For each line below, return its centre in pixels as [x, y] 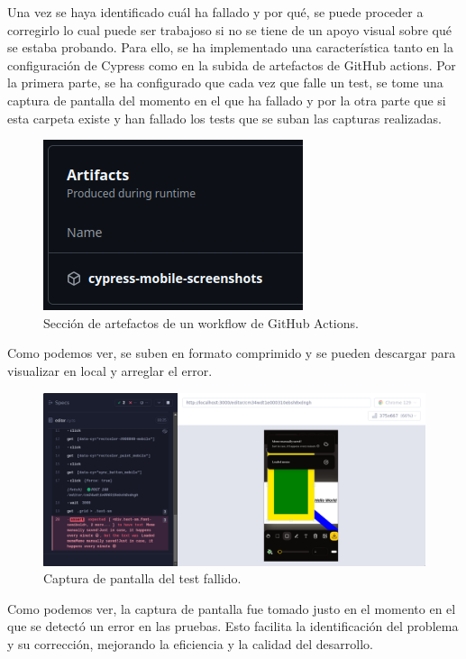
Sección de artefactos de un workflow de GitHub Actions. [201, 322]
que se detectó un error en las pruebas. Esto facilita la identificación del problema [233, 626]
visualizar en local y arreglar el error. [110, 370]
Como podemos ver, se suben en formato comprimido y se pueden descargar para [232, 353]
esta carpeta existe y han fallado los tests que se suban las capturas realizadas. [224, 118]
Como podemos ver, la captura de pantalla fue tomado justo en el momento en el [232, 608]
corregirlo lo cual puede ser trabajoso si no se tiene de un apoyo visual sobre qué [230, 29]
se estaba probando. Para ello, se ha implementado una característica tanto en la [230, 47]
